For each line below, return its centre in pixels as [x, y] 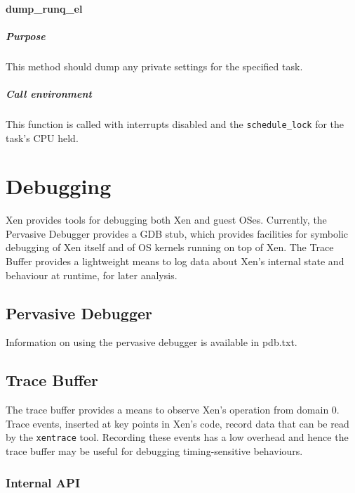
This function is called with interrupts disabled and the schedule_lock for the [175, 123]
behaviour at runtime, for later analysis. [92, 275]
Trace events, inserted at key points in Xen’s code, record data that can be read [177, 423]
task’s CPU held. [42, 137]
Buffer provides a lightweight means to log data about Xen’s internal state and [175, 261]
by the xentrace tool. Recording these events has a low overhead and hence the [177, 437]
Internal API [43, 482]
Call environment [49, 93]
